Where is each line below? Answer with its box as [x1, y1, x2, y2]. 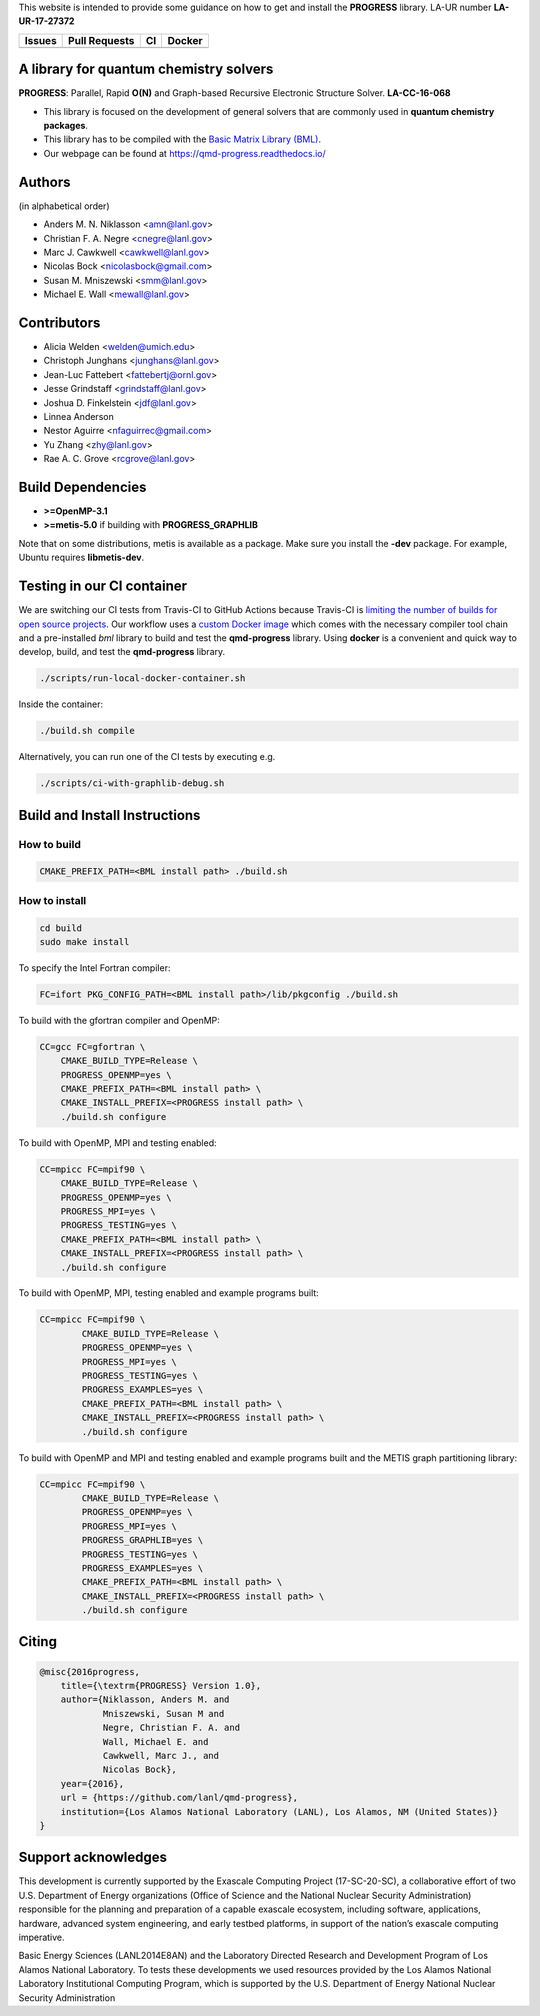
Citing [18, 1633, 57, 1650]
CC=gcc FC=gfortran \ [39, 1041, 146, 1052]
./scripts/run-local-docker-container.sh [39, 673, 246, 684]
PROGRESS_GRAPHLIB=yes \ [81, 1535, 204, 1546]
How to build [18, 837, 82, 851]
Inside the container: [18, 698, 104, 710]
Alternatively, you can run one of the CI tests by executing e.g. [18, 751, 276, 763]
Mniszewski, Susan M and [102, 1708, 225, 1719]
